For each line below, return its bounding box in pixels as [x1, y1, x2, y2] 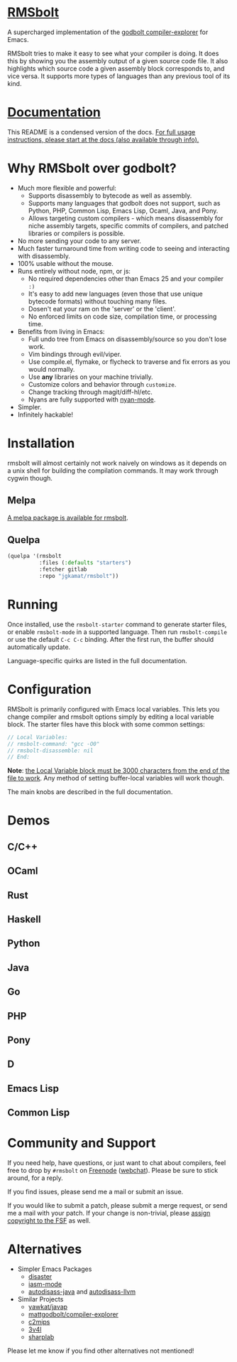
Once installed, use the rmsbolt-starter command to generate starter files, [7, 620, 227, 628]
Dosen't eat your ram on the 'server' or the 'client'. [28, 304, 176, 313]
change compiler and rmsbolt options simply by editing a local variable [7, 712, 214, 721]
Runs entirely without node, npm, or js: [17, 267, 131, 275]
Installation [7, 435, 75, 451]
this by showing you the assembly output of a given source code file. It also [7, 56, 228, 65]
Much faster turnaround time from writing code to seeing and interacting [17, 244, 230, 252]
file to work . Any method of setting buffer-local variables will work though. [7, 774, 225, 783]
